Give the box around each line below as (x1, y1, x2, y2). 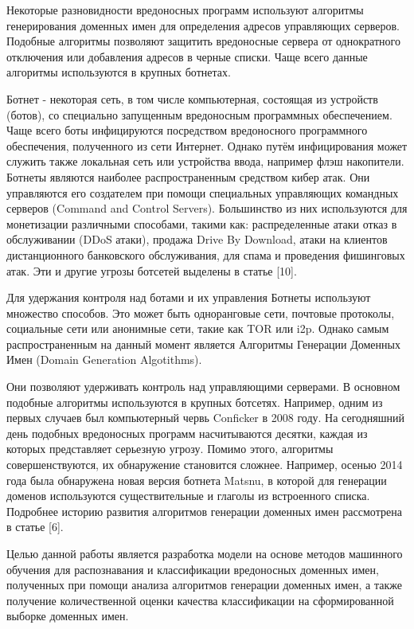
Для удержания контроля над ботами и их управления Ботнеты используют (6, 289, 371, 306)
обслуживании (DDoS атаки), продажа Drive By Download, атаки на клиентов (6, 231, 388, 248)
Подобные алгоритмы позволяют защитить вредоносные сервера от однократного (6, 33, 400, 49)
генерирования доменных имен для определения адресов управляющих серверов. (6, 17, 400, 33)
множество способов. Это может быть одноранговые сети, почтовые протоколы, (6, 304, 395, 321)
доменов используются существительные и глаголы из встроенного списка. (6, 487, 370, 504)
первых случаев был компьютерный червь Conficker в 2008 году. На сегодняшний (6, 409, 404, 426)
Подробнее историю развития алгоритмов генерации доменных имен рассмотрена (6, 502, 402, 519)
